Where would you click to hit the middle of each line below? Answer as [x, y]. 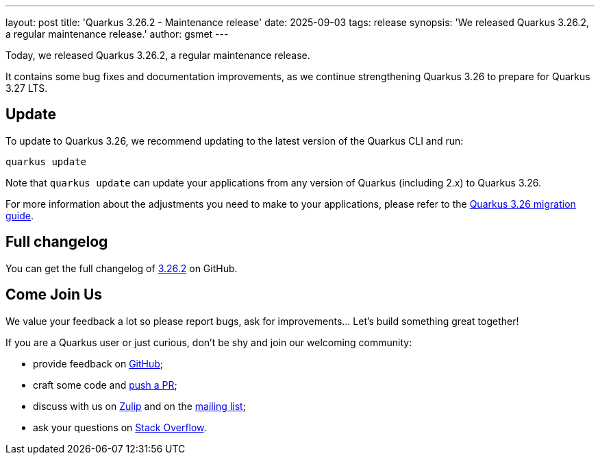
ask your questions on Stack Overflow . [120, 427]
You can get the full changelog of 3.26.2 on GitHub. [122, 268]
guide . [20, 215]
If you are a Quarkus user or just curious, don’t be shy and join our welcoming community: [209, 342]
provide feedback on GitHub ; [98, 363]
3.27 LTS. [27, 88]
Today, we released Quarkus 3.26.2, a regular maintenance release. [158, 55]
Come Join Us [54, 295]
